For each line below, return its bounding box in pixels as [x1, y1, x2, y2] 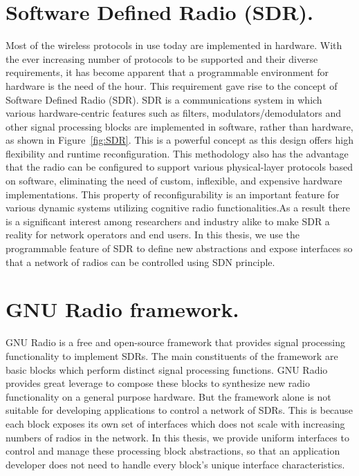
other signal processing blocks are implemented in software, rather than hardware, [6, 119, 353, 133]
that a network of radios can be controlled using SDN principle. [6, 254, 275, 269]
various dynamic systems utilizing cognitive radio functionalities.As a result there [6, 200, 351, 215]
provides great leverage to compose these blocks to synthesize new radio [6, 376, 310, 390]
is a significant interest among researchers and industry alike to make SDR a [6, 213, 330, 228]
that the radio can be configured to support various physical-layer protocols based [6, 160, 353, 174]
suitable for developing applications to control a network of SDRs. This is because [6, 403, 353, 417]
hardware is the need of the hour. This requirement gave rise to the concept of [6, 78, 338, 93]
